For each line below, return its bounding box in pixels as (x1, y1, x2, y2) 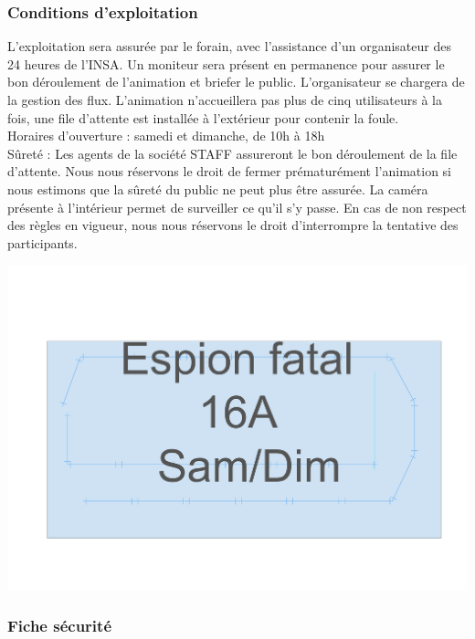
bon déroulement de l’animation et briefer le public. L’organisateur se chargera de (7, 72, 465, 91)
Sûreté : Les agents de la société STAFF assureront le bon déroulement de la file (7, 143, 458, 162)
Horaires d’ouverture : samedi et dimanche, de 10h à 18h (7, 126, 325, 145)
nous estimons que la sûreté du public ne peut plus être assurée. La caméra (7, 179, 428, 198)
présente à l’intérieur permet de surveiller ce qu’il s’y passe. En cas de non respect (7, 197, 467, 216)
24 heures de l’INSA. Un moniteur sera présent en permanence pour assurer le (7, 54, 445, 73)
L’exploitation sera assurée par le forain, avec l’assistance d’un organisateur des (7, 37, 451, 56)
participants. (7, 233, 78, 252)
